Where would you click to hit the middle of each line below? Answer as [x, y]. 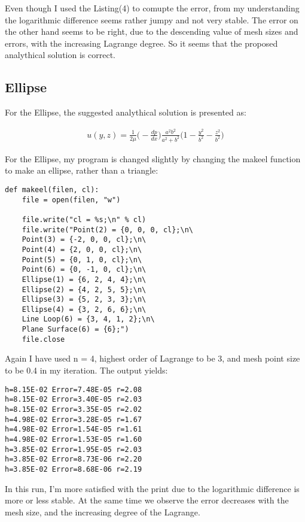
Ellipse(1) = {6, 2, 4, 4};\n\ [84, 279]
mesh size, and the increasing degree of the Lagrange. [103, 512]
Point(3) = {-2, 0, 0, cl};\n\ [84, 240]
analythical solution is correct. [60, 55]
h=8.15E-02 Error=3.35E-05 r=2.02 [74, 409]
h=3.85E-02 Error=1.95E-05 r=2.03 [74, 449]
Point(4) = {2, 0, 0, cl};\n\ [82, 249]
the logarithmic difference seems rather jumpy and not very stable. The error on [152, 19]
